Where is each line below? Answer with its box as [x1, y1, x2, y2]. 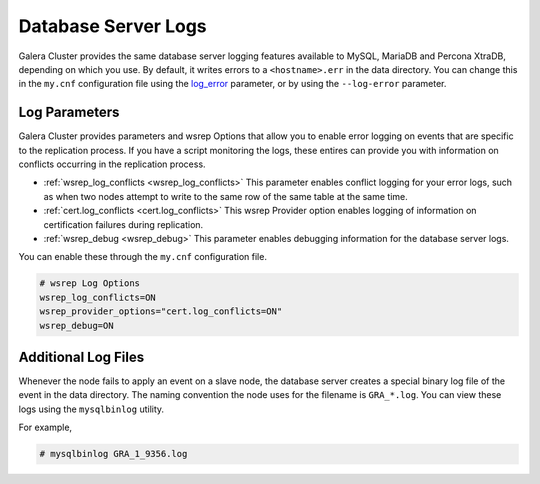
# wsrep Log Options [39, 278, 140, 289]
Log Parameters [18, 104, 120, 121]
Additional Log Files [18, 348, 145, 365]
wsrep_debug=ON [39, 320, 114, 331]
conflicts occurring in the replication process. [18, 158, 206, 170]
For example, [18, 421, 73, 434]
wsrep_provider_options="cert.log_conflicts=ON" [39, 306, 283, 317]
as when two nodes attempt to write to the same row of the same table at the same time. [43, 190, 409, 202]
